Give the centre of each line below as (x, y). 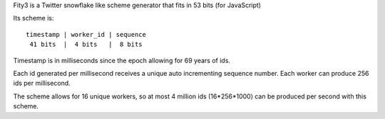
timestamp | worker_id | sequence (86, 34)
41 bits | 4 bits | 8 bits (86, 45)
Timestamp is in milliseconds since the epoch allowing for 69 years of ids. (122, 60)
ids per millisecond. (42, 83)
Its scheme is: (34, 18)
